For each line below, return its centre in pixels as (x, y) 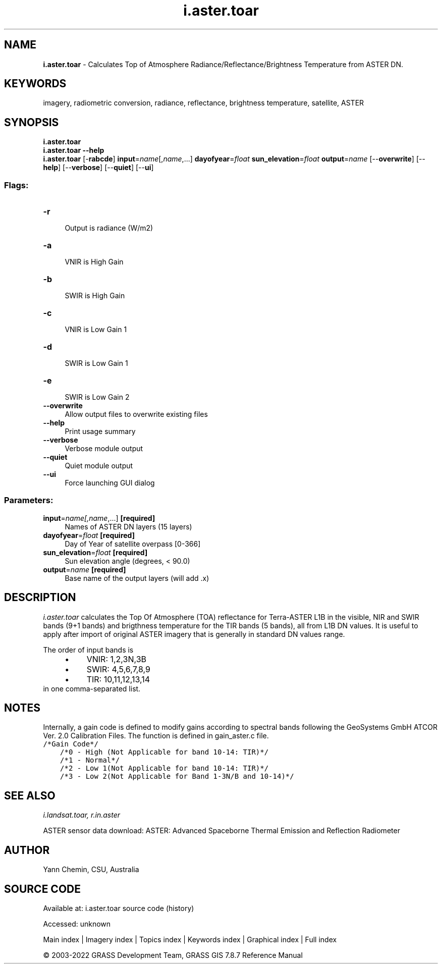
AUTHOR (27, 850)
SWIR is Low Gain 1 (96, 363)
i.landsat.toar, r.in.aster (81, 815)
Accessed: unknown (77, 924)
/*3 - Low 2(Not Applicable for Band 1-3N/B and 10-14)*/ (177, 776)
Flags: (16, 185)
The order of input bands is (88, 650)
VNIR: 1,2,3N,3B (117, 659)
